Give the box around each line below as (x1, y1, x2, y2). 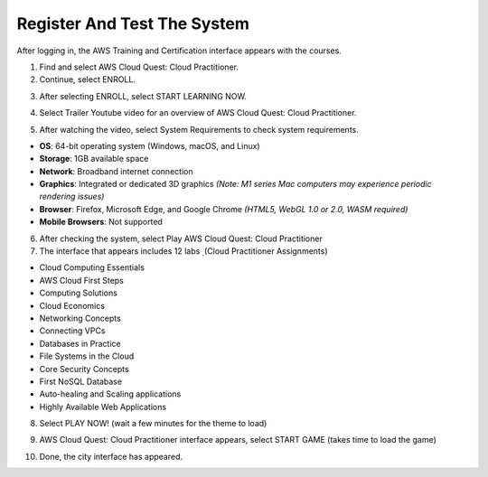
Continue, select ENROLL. (39, 74, 136, 85)
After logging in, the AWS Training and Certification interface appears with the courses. (16, 45, 343, 56)
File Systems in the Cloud (39, 351, 135, 361)
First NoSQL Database (39, 376, 122, 387)
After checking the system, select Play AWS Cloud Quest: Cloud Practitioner (39, 233, 323, 244)
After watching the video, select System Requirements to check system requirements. (39, 124, 359, 135)
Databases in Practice (39, 338, 121, 349)
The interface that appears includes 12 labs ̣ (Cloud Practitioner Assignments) (39, 246, 329, 257)
